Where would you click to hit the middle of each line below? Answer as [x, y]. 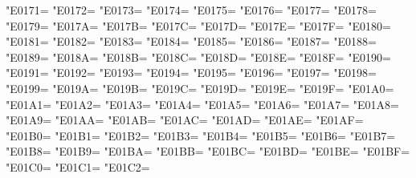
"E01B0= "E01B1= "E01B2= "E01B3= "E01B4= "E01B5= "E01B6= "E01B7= [201, 135]
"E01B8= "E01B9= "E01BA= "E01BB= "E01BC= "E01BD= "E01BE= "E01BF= [208, 151]
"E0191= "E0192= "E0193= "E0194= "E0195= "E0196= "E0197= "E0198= [191, 73]
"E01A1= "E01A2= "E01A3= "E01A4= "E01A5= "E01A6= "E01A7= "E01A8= [202, 104]
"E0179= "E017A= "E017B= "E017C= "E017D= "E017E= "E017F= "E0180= [198, 25]
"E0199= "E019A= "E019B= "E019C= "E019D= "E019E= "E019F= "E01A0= [200, 88]
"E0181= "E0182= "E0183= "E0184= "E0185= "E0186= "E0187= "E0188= [191, 41]
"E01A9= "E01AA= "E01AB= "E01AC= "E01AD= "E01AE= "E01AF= [185, 120]
